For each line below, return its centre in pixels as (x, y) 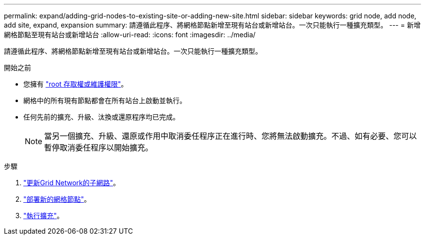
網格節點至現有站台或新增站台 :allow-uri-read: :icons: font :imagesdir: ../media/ (130, 35)
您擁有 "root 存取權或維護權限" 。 (76, 84)
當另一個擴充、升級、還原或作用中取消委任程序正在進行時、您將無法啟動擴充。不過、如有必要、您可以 (231, 136)
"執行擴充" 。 (44, 216)
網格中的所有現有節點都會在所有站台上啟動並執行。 (105, 100)
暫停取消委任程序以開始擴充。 (99, 148)
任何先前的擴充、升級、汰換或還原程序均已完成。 (101, 117)
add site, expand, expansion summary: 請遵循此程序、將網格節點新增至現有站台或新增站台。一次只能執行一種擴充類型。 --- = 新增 (212, 25)
